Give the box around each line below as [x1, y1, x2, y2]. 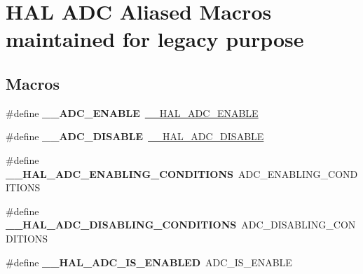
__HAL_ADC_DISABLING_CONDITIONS [6, 217, 237, 232]
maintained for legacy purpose [6, 25, 304, 53]
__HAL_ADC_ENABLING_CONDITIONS [6, 166, 234, 181]
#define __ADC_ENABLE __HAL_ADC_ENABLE [6, 105, 259, 120]
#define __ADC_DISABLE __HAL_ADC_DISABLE [6, 129, 264, 144]
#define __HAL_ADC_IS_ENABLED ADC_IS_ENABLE [6, 254, 292, 269]
